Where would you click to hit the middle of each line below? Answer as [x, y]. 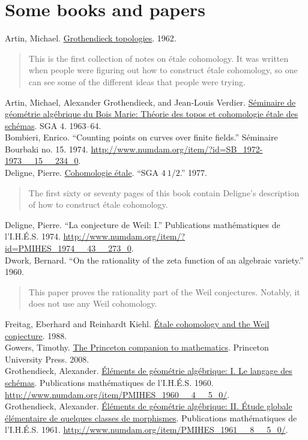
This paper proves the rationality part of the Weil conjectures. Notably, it [164, 291]
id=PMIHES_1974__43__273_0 [68, 248]
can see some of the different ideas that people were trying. [137, 81]
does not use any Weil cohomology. [93, 303]
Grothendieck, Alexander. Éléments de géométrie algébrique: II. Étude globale [149, 406]
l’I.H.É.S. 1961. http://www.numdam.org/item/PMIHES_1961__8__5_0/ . [146, 429]
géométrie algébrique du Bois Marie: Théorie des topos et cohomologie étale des [152, 114]
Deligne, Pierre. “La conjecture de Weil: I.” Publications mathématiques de [143, 224]
